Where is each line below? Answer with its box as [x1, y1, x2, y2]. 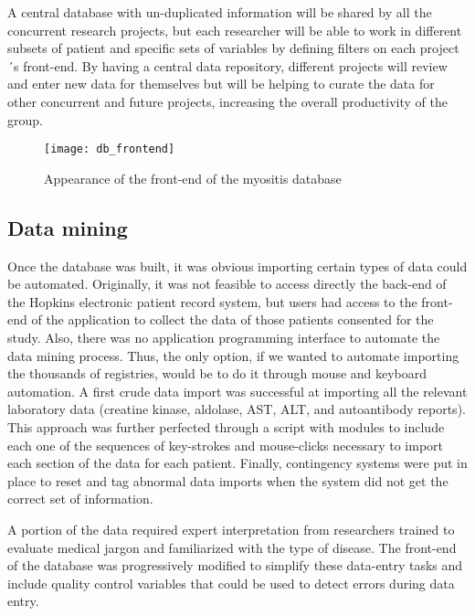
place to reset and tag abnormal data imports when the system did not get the [7, 471, 449, 490]
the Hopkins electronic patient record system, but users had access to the [7, 292, 417, 311]
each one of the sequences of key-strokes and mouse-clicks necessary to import [7, 435, 444, 454]
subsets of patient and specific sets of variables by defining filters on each [7, 38, 417, 58]
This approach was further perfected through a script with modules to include [7, 417, 445, 436]
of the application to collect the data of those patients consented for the [31, 310, 434, 329]
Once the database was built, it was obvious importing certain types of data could [7, 256, 468, 275]
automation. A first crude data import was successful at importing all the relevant [7, 381, 468, 400]
